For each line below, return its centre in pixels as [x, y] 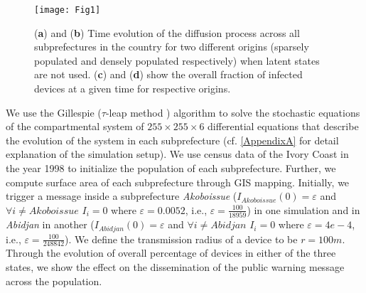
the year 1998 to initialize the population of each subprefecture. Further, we [171, 168]
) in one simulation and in [303, 209]
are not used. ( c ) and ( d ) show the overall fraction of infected [168, 74]
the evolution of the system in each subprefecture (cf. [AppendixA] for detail [172, 140]
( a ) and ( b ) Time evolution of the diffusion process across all [167, 32]
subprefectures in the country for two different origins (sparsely [172, 47]
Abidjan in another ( [50, 224]
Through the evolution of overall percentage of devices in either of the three [171, 253]
